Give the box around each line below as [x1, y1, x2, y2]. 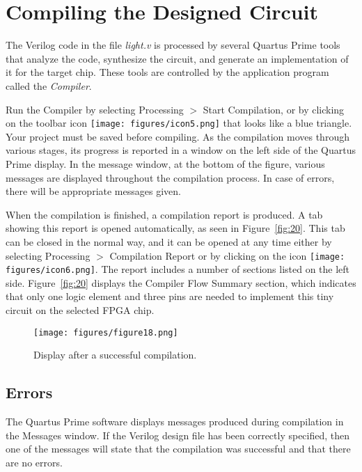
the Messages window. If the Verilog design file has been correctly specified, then [6, 427, 350, 442]
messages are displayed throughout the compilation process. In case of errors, [6, 170, 335, 184]
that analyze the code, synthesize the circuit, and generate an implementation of [6, 51, 349, 65]
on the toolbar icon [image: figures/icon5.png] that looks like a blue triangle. [6, 116, 352, 130]
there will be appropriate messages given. [6, 184, 181, 198]
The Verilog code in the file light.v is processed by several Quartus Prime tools [6, 38, 340, 52]
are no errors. [6, 455, 63, 469]
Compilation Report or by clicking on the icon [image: [109, 248, 345, 262]
